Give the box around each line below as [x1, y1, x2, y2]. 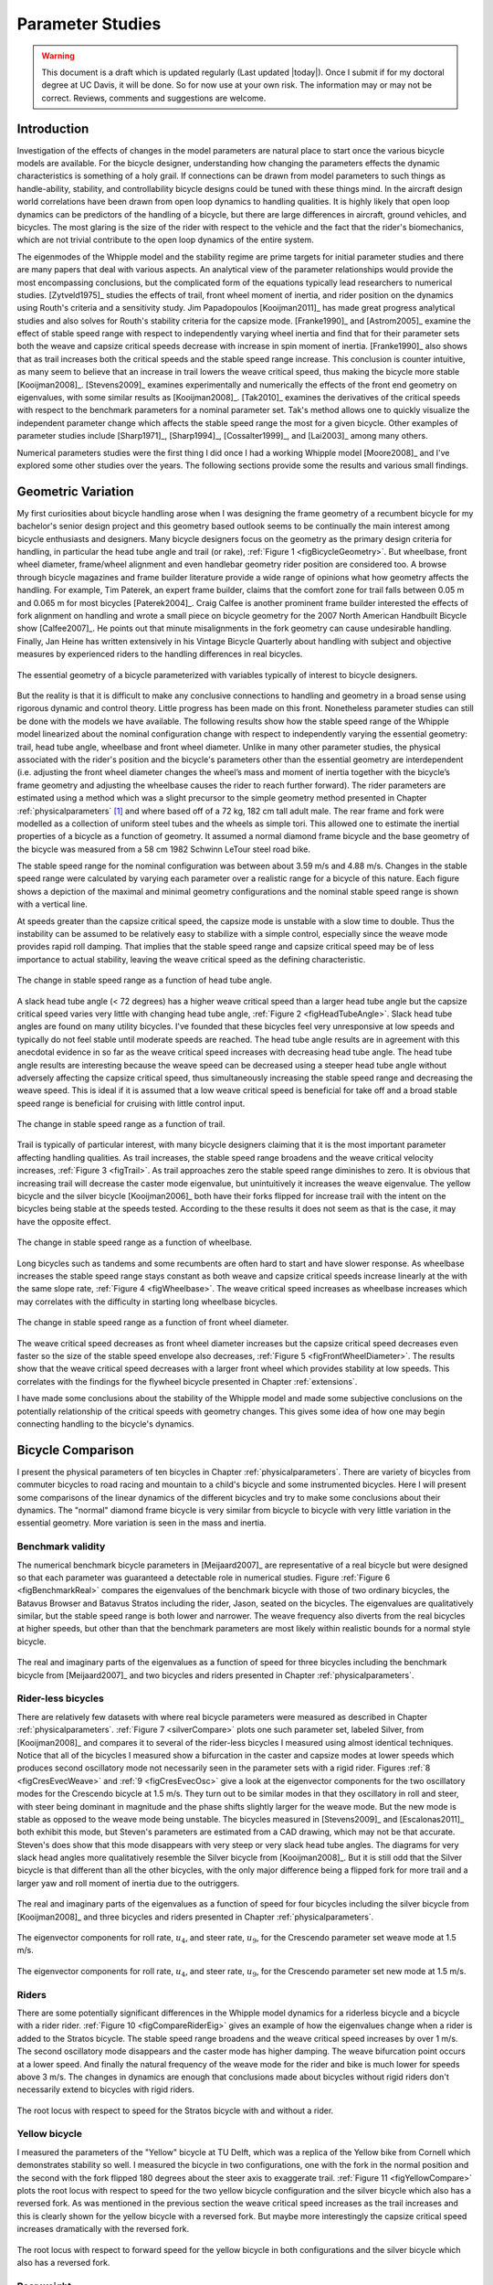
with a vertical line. [16, 898, 89, 909]
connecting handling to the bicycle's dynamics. [16, 1418, 195, 1429]
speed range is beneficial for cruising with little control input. [16, 1098, 246, 1109]
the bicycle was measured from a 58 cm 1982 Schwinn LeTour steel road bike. [16, 844, 310, 855]
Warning [41, 50, 75, 61]
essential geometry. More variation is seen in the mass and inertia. [16, 1517, 267, 1528]
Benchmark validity [16, 1540, 106, 1553]
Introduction [16, 121, 89, 136]
